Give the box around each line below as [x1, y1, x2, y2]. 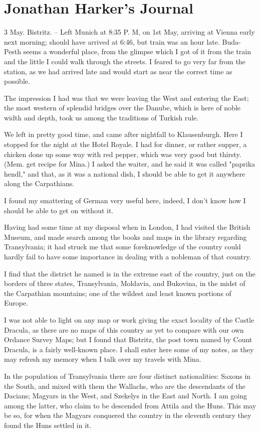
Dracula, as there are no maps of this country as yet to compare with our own [4, 324, 244, 335]
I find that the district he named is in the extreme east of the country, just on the [4, 268, 255, 278]
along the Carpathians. [4, 178, 75, 189]
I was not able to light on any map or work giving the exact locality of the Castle [4, 314, 254, 325]
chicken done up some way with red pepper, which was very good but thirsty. [4, 149, 241, 159]
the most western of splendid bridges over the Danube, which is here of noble [4, 102, 241, 113]
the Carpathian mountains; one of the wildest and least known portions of [4, 287, 231, 298]
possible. [4, 76, 30, 86]
